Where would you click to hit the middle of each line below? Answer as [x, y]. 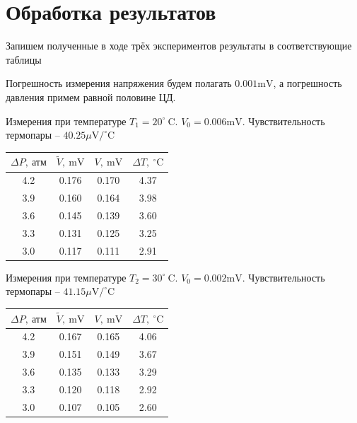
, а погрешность [308, 83]
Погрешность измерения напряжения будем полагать [119, 83]
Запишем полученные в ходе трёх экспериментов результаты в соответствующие [179, 46]
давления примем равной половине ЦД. [91, 97]
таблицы [24, 59]
